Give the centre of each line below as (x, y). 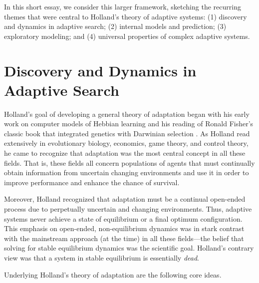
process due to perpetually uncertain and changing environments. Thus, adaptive (128, 209)
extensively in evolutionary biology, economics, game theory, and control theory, (126, 143)
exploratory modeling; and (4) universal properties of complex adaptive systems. (127, 36)
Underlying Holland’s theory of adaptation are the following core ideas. (113, 274)
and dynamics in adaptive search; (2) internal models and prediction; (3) (115, 26)
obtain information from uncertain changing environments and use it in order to (127, 172)
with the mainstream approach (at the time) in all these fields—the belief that (124, 238)
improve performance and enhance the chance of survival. (92, 182)
